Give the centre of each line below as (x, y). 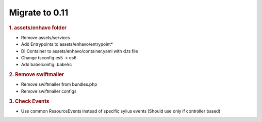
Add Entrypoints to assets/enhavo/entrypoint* (67, 44)
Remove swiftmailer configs (49, 91)
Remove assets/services (46, 37)
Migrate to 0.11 (39, 13)
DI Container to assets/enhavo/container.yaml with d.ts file (80, 51)
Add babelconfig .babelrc (47, 65)
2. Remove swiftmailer (36, 75)
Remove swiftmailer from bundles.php (59, 84)
